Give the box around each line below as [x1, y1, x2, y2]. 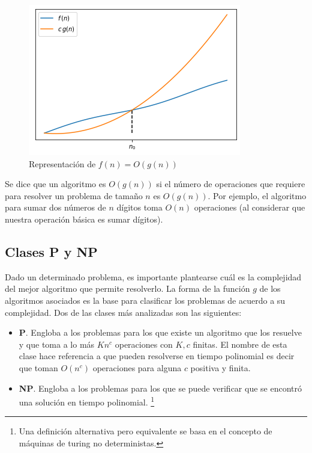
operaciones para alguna [92, 361, 182, 374]
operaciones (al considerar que [194, 201, 305, 214]
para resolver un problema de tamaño [5, 189, 143, 202]
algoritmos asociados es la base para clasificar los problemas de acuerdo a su [5, 294, 286, 306]
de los [259, 282, 281, 295]
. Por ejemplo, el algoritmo [208, 189, 307, 202]
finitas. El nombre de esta [193, 337, 287, 350]
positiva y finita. [190, 361, 251, 374]
